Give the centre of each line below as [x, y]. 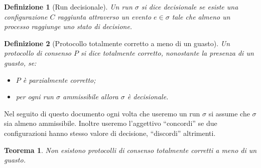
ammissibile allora [90, 97]
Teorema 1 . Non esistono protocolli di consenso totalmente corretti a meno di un [130, 150]
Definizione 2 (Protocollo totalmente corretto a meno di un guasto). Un [117, 43]
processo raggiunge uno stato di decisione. [68, 26]
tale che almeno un [201, 16]
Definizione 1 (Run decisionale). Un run [68, 7]
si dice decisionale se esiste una [190, 7]
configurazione [26, 16]
